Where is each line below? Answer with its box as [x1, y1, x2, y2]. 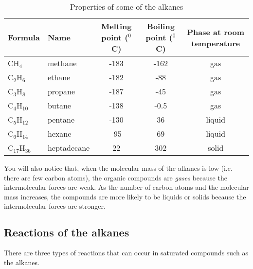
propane [47, 86, 75, 97]
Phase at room [187, 26, 245, 37]
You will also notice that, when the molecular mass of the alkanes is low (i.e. [4, 163, 233, 173]
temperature [191, 37, 240, 49]
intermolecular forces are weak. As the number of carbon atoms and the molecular [4, 182, 249, 192]
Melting [101, 20, 132, 32]
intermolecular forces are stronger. [4, 201, 106, 211]
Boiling [146, 20, 175, 32]
